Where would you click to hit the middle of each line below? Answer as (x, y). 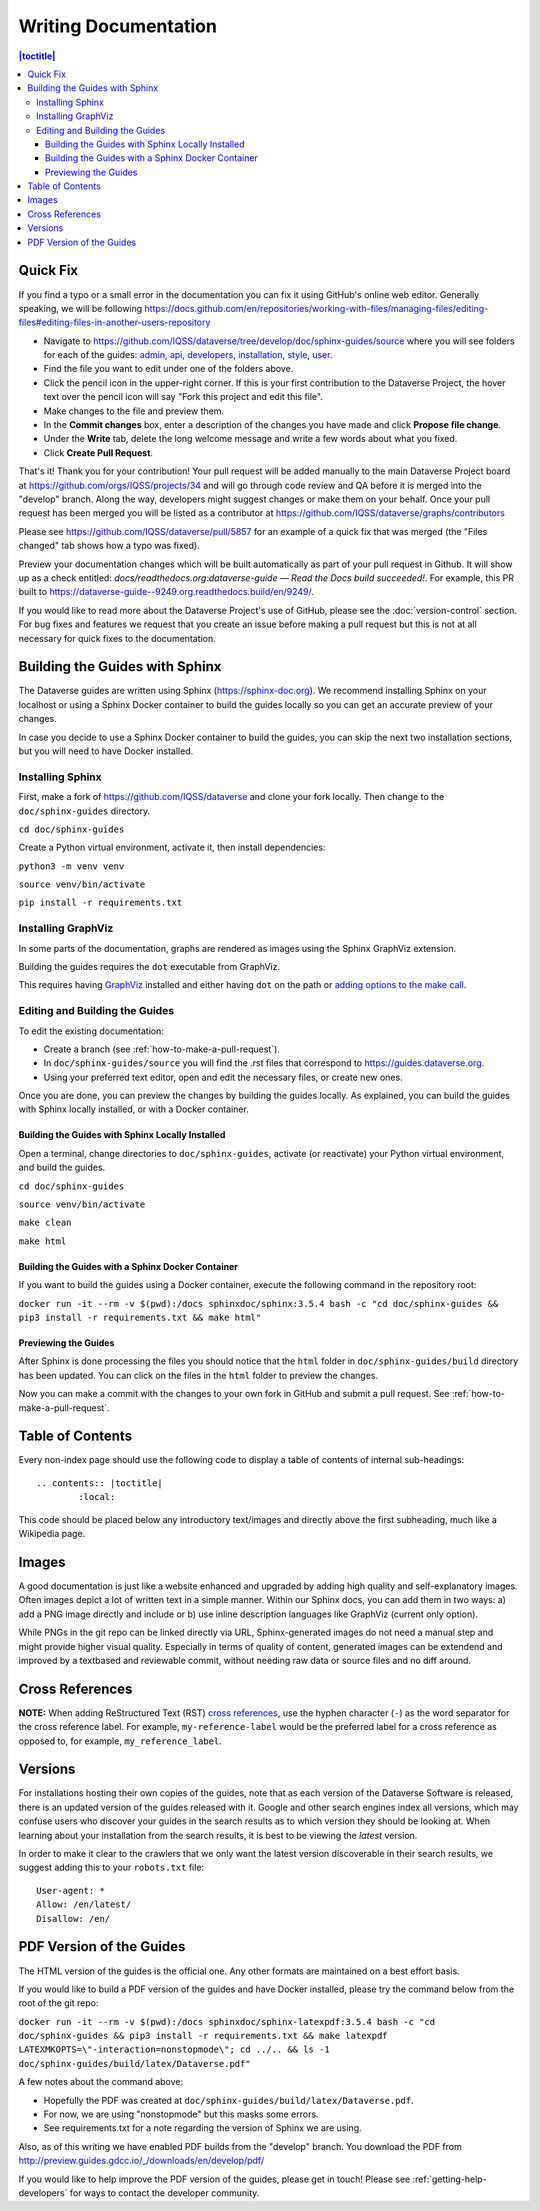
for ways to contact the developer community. (164, 2192)
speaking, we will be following (80, 308)
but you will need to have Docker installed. (106, 751)
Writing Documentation (117, 26)
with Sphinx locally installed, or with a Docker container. (133, 1109)
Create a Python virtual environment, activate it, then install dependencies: (172, 847)
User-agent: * (70, 1890)
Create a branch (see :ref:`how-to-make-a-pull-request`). (161, 1049)
